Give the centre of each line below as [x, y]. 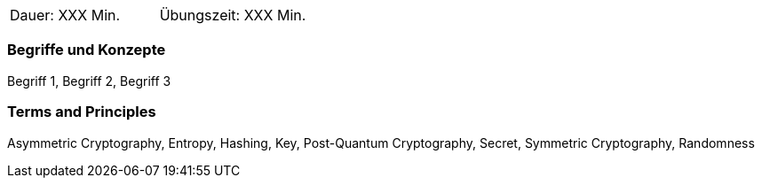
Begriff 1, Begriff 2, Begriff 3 [89, 81]
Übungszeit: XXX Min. [233, 15]
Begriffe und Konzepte [87, 50]
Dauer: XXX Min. [65, 15]
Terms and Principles [82, 112]
